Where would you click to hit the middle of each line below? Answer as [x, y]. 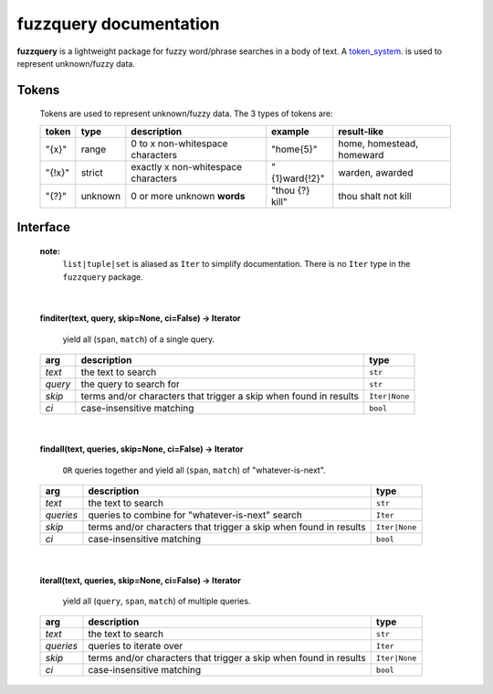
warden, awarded [376, 172]
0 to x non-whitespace [179, 144]
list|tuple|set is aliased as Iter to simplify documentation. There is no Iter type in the [236, 264]
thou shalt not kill [375, 196]
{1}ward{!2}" [298, 178]
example [290, 131]
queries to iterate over [135, 646]
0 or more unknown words [188, 196]
